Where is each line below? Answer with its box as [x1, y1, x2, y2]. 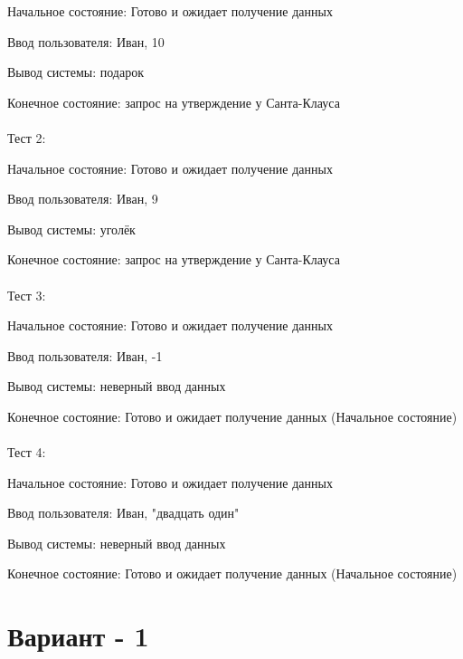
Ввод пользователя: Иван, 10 [7, 32, 165, 51]
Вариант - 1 [7, 617, 149, 654]
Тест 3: [7, 285, 46, 304]
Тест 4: [7, 443, 46, 462]
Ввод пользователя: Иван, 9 [7, 189, 158, 208]
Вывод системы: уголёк [7, 219, 136, 238]
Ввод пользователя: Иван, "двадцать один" [7, 503, 240, 522]
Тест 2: [7, 128, 46, 147]
